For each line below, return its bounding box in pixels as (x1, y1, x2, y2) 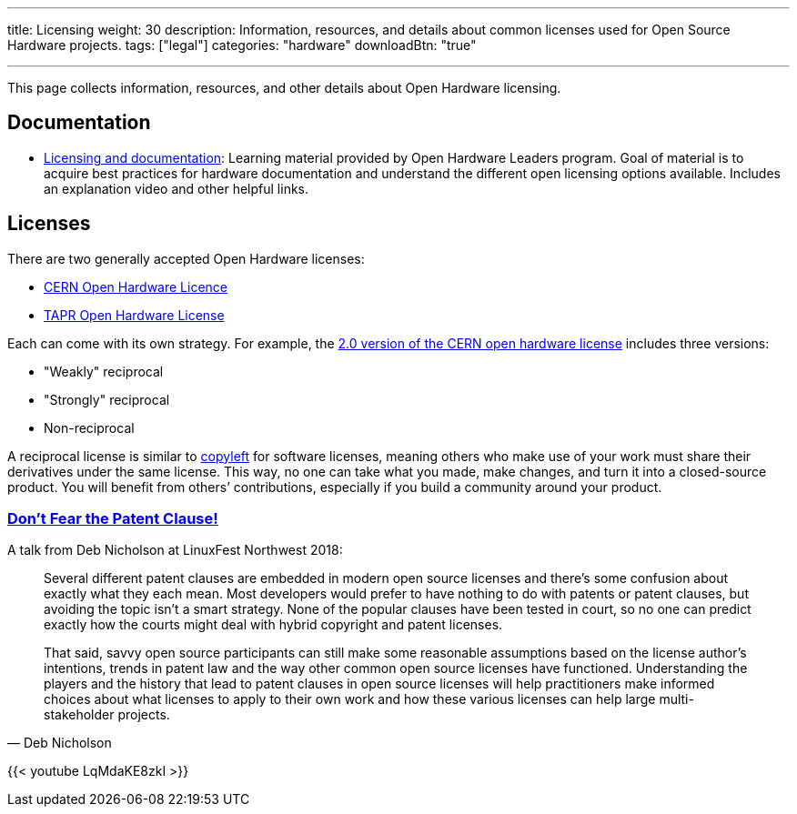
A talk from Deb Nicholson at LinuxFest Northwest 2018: (7, 542, 343, 558)
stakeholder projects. (44, 707, 170, 723)
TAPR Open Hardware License (44, 307, 225, 323)
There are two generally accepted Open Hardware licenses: (7, 250, 365, 266)
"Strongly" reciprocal (44, 391, 170, 407)
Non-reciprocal (44, 419, 135, 436)
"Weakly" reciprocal (44, 363, 164, 379)
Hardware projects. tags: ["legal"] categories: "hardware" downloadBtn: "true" (7, 37, 477, 53)
